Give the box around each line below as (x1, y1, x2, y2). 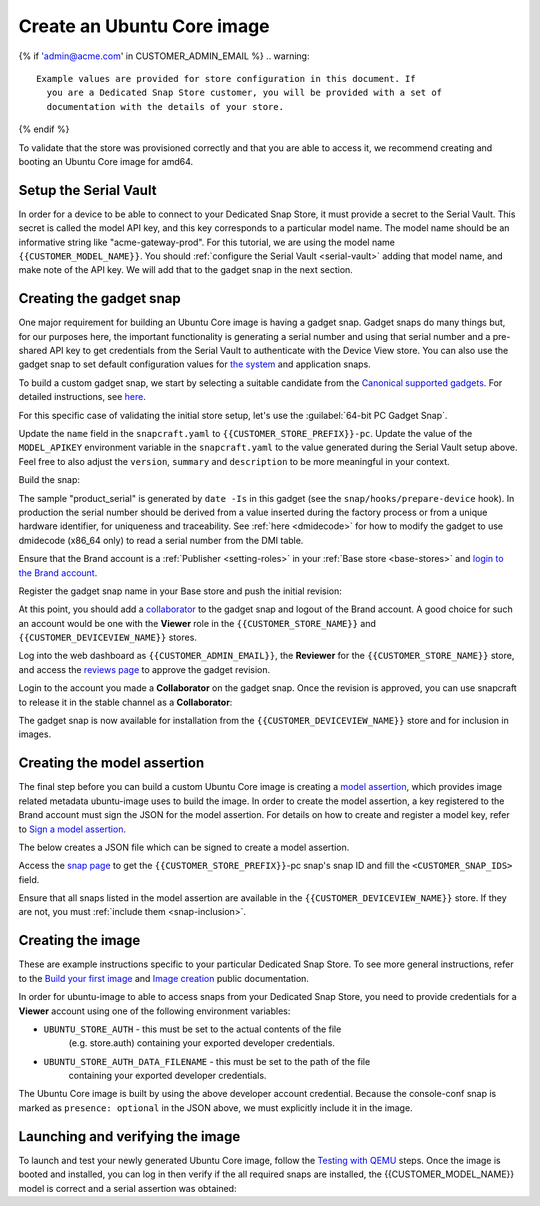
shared (18, 345, 48, 357)
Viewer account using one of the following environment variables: (18, 1005, 291, 1017)
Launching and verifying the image (18, 1128, 241, 1145)
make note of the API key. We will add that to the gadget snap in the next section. (18, 264, 354, 276)
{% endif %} (18, 123, 70, 135)
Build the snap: (18, 474, 80, 486)
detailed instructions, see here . (18, 391, 147, 403)
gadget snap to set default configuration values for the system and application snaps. (18, 358, 372, 370)
